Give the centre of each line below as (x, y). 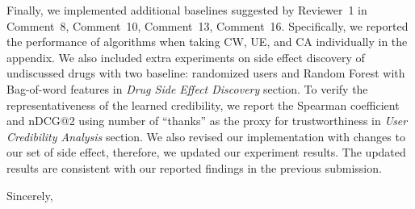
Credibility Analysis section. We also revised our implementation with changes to (206, 136)
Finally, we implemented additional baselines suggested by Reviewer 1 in (187, 10)
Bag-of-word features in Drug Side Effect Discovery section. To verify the (187, 88)
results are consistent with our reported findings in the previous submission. (194, 167)
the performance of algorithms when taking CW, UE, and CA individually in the (207, 42)
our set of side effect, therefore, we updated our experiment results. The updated (206, 152)
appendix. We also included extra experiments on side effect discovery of (186, 57)
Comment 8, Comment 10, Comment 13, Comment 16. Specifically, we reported (207, 25)
